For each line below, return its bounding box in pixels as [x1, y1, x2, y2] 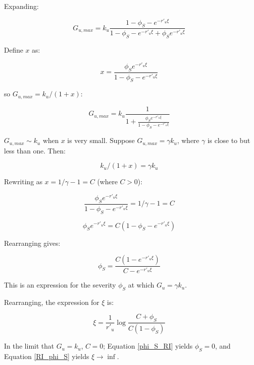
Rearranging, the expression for [4, 296, 99, 307]
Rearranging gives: [4, 237, 61, 248]
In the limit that [4, 341, 54, 351]
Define [4, 45, 23, 55]
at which [128, 280, 155, 290]
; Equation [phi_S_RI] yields [103, 341, 193, 351]
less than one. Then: [4, 145, 66, 155]
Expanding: [4, 1, 39, 11]
